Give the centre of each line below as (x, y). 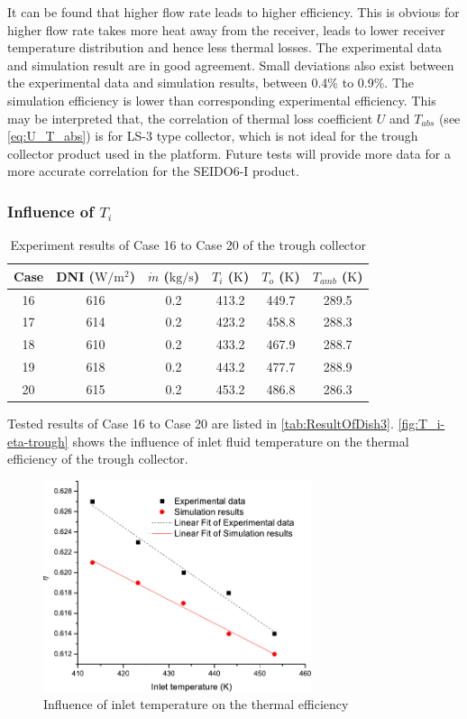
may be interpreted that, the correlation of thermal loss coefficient (190, 118)
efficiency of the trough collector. (98, 459)
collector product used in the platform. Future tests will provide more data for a (229, 153)
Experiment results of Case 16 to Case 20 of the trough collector (188, 245)
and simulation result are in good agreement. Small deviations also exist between (231, 65)
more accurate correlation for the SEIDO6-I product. (153, 171)
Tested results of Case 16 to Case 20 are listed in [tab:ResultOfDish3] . (201, 424)
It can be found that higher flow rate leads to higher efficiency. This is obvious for (233, 12)
